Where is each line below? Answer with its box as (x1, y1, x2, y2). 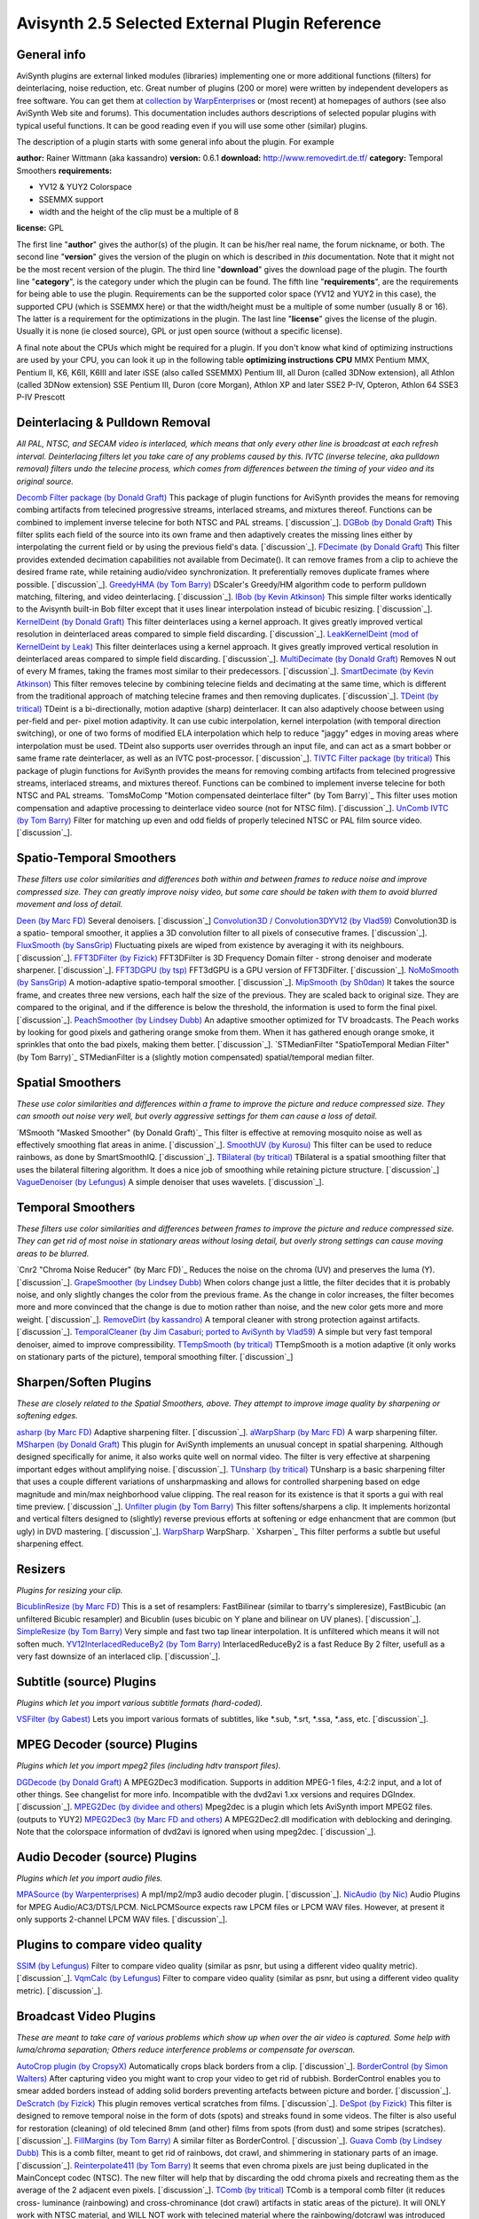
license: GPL (16, 223, 64, 233)
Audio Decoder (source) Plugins (16, 1849, 198, 1864)
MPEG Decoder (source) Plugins (16, 1737, 199, 1752)
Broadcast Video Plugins (16, 2009, 156, 2024)
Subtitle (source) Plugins (16, 1674, 157, 1689)
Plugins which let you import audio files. (16, 1873, 163, 1883)
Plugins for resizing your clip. (16, 1585, 123, 1595)
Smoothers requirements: (16, 165, 113, 176)
